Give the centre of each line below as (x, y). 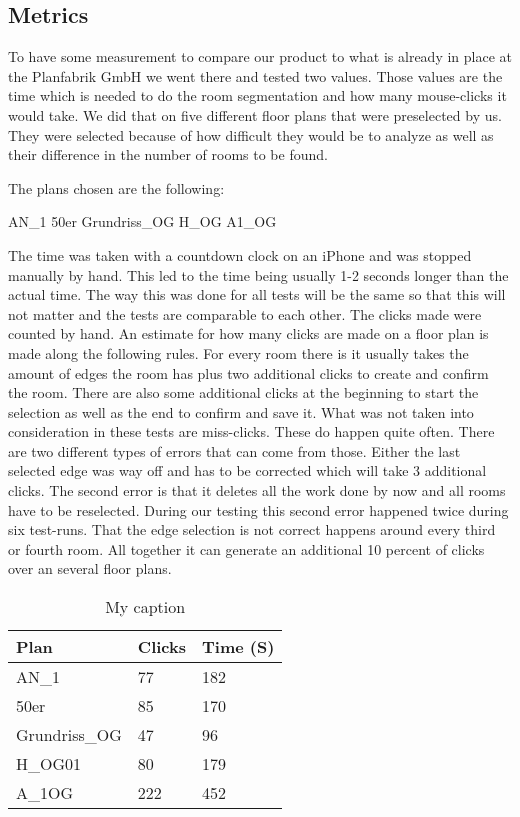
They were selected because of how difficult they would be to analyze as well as (251, 134)
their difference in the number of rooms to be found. (168, 154)
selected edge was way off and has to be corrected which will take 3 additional (247, 470)
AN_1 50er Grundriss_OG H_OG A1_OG (142, 221)
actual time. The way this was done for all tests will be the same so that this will (257, 294)
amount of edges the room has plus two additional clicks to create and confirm (248, 372)
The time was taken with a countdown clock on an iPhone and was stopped (240, 254)
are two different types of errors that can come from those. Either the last (234, 450)
